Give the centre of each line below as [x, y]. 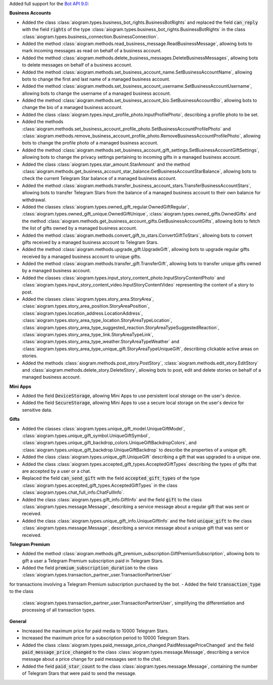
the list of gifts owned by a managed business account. [80, 228]
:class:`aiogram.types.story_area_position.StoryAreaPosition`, [86, 306]
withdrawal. [34, 200]
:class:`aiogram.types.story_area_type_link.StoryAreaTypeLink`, [88, 334]
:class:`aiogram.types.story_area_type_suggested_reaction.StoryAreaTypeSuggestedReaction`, [121, 328]
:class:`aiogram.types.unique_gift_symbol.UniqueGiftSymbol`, [86, 436]
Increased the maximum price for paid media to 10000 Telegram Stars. [96, 631]
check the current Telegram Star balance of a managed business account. [99, 178]
